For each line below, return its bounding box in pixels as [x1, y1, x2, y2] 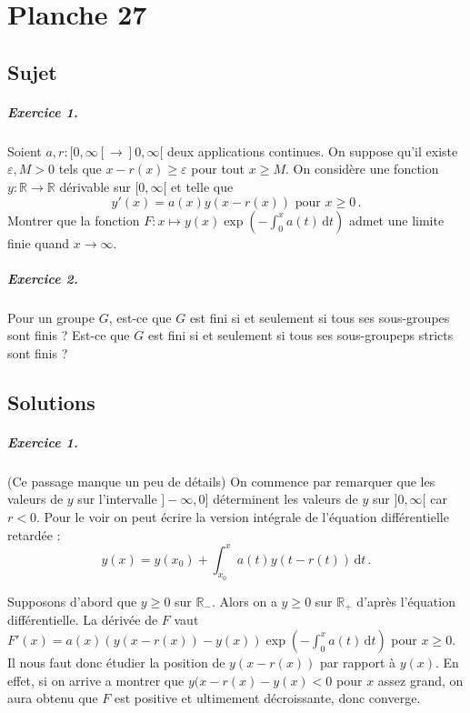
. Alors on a [211, 591, 277, 610]
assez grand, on [377, 670, 464, 689]
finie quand [7, 233, 70, 252]
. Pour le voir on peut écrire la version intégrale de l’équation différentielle [35, 507, 449, 526]
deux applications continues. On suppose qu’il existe [166, 141, 458, 160]
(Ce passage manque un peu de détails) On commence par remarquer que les [7, 471, 435, 490]
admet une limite [348, 210, 445, 229]
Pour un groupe [7, 307, 95, 326]
